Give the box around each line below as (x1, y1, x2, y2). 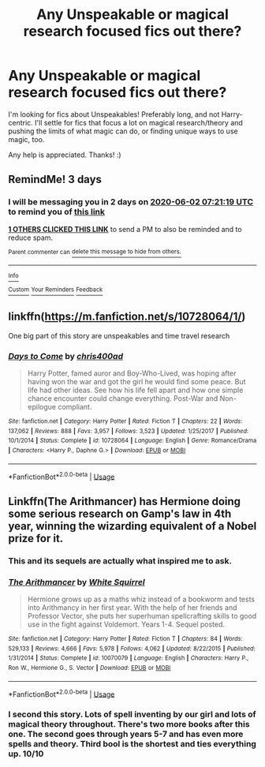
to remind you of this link (8, 207, 105, 218)
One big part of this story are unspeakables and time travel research (8, 331, 230, 340)
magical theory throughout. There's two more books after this (8, 719, 250, 730)
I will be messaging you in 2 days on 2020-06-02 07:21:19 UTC (8, 196, 254, 208)
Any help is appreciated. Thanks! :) (8, 150, 121, 159)
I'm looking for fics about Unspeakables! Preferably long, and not (8, 109, 220, 119)
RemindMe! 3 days (8, 173, 103, 186)
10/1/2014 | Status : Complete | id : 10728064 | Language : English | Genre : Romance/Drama (8, 436, 257, 445)
